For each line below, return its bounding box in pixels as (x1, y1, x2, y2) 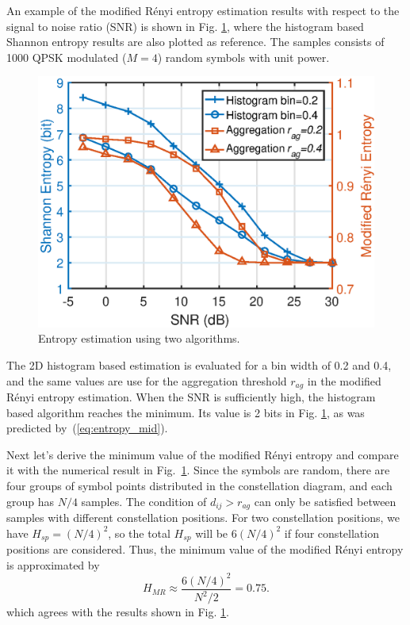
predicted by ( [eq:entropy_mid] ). (6, 420, 168, 436)
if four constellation (284, 524, 379, 541)
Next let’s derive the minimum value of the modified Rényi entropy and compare (6, 446, 399, 462)
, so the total (108, 524, 171, 541)
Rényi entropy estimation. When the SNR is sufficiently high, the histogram (6, 388, 376, 405)
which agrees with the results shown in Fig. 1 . (6, 604, 229, 620)
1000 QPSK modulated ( (6, 48, 127, 65)
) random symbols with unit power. (157, 48, 330, 65)
